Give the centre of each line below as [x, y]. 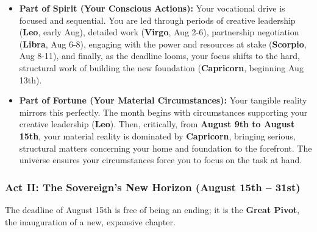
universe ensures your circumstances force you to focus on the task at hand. [161, 160]
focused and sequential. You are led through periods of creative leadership [157, 20]
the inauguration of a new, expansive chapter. [90, 221]
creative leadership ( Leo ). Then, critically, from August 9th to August [157, 124]
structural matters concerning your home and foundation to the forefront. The [166, 148]
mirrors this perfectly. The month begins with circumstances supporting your [163, 112]
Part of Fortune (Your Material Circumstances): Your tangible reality [163, 100]
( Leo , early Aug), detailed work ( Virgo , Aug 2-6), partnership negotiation [159, 32]
